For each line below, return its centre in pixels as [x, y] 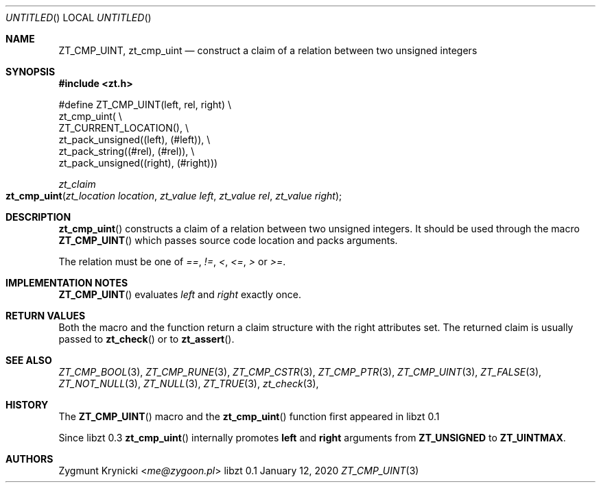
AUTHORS [30, 459]
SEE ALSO [29, 360]
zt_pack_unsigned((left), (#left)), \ [134, 139]
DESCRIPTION [38, 217]
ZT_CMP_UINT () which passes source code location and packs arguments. [228, 240]
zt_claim [77, 184]
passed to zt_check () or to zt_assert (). [146, 339]
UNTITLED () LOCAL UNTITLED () [79, 17]
